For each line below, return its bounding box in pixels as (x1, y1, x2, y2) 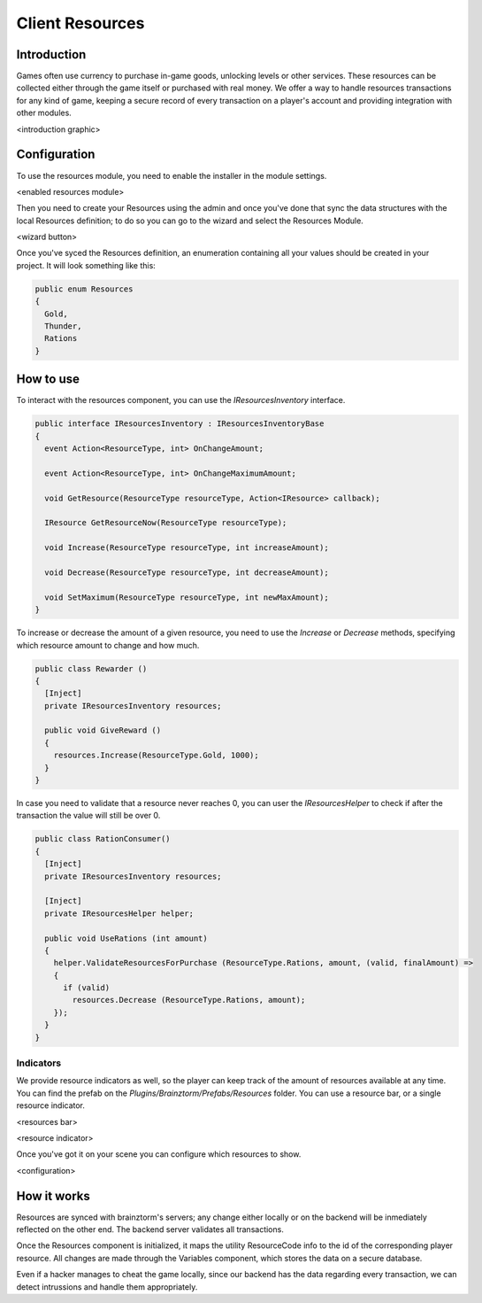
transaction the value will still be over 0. (16, 810, 161, 821)
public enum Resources (34, 283, 134, 294)
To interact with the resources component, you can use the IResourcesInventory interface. (16, 395, 346, 406)
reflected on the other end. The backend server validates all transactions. (16, 1224, 285, 1235)
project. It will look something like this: (16, 260, 157, 270)
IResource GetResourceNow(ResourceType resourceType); (44, 518, 287, 528)
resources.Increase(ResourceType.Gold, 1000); (53, 750, 260, 761)
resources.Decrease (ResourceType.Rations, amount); (72, 995, 306, 1005)
